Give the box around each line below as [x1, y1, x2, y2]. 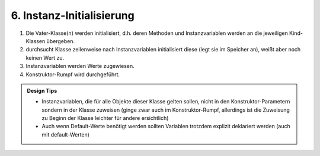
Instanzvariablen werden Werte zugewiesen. [25, 63, 135, 70]
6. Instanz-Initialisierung [11, 9, 135, 22]
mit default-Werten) [41, 131, 90, 138]
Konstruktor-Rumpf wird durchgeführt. [25, 71, 120, 78]
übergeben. [46, 37, 75, 44]
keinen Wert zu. [25, 54, 65, 61]
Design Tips [27, 87, 57, 94]
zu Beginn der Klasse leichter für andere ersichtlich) [41, 115, 169, 122]
